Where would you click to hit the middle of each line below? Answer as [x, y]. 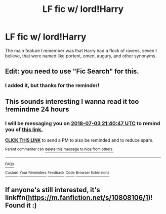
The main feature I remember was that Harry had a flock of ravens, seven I [81, 50]
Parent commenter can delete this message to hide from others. [59, 149]
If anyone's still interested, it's [53, 190]
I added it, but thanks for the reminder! [52, 86]
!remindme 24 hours [37, 109]
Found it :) [21, 205]
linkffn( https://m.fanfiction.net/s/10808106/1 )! [79, 197]
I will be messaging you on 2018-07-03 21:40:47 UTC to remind [83, 123]
